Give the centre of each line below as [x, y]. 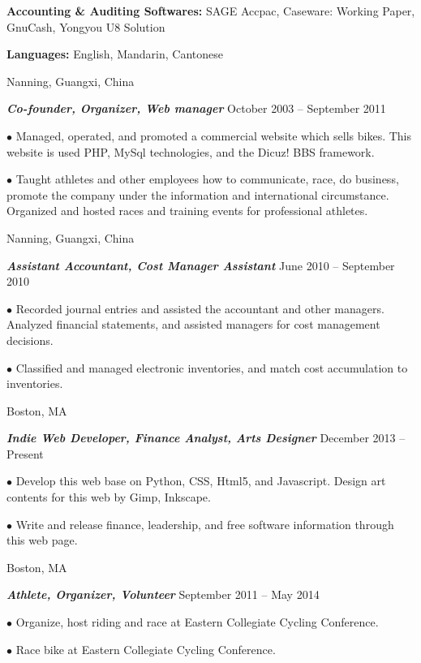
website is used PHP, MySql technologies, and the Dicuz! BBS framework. [191, 151]
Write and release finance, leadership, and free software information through [205, 524]
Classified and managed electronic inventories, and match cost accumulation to [212, 367]
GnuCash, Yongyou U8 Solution [86, 26]
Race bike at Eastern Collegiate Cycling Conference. [146, 649]
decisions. [30, 340]
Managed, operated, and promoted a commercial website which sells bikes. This [214, 135]
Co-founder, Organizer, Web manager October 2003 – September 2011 [196, 108]
